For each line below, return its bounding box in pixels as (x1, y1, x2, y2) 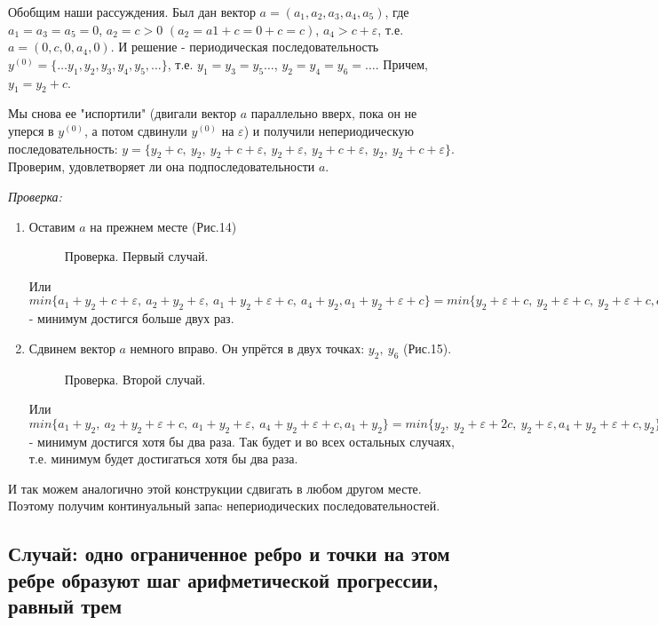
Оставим (28, 217, 75, 235)
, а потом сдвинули (83, 121, 187, 139)
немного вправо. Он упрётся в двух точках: (130, 338, 365, 357)
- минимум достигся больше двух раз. (28, 309, 234, 328)
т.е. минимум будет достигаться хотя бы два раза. (28, 449, 298, 468)
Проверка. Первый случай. (64, 247, 209, 265)
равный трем (8, 592, 123, 620)
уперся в (8, 121, 54, 139)
